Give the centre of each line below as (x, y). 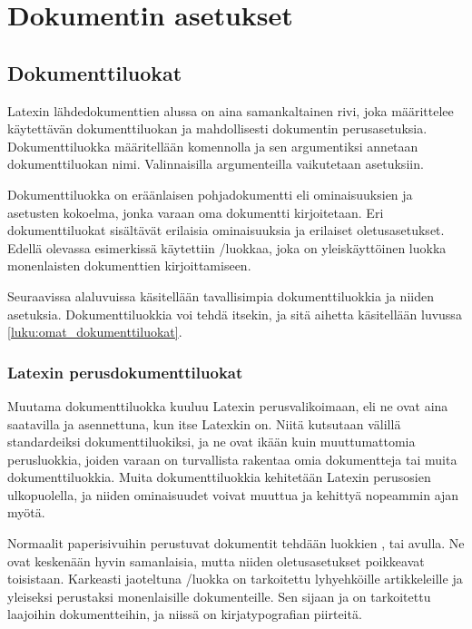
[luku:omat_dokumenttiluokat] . (95, 332)
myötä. (26, 512)
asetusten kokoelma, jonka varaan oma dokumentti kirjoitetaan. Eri (196, 212)
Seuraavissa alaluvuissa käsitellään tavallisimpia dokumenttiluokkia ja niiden (221, 295)
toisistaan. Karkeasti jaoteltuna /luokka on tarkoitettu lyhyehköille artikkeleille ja (235, 579)
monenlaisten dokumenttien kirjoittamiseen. (129, 265)
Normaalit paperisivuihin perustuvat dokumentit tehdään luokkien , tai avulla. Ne (236, 543)
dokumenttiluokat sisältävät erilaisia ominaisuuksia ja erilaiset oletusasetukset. (226, 230)
